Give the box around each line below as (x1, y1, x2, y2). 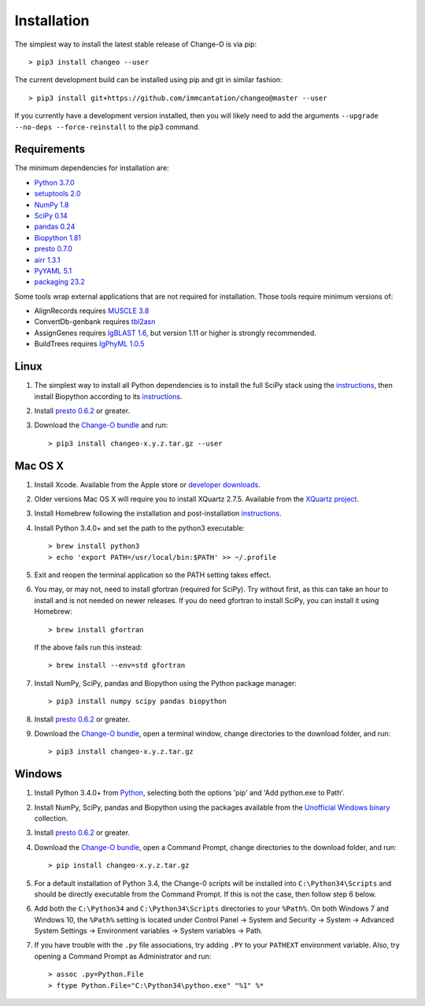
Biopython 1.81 (34, 233, 82, 242)
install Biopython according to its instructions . (34, 391, 183, 401)
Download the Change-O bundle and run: (34, 420, 168, 430)
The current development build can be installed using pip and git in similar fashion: (14, 75, 283, 84)
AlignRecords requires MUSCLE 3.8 (34, 306, 150, 315)
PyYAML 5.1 (34, 266, 72, 275)
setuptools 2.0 (34, 189, 81, 199)
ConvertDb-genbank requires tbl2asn (34, 317, 156, 326)
